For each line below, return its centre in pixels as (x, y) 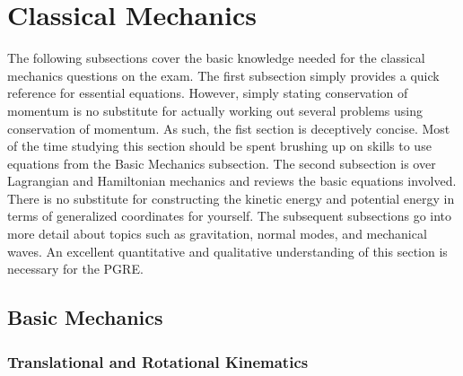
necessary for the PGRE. (75, 269)
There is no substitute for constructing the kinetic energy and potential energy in (231, 198)
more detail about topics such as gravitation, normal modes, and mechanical (217, 234)
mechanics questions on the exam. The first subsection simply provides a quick (223, 75)
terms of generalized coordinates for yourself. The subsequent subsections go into (230, 216)
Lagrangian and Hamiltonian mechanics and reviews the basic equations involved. (232, 181)
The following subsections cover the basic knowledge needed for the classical (216, 58)
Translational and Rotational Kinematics (158, 361)
